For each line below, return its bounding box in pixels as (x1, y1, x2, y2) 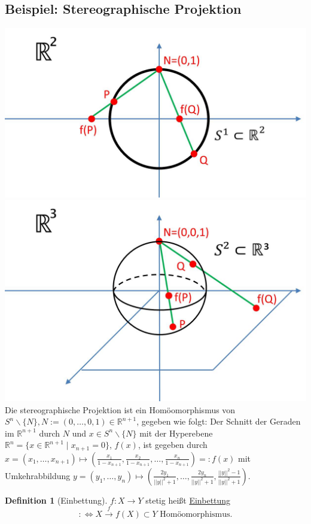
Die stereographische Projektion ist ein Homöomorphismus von (5, 403, 236, 416)
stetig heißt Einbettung (145, 493, 231, 506)
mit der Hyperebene (139, 426, 213, 439)
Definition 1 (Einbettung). (5, 493, 108, 506)
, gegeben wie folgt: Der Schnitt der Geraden (136, 415, 301, 428)
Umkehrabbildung (5, 469, 71, 481)
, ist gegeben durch (138, 438, 208, 451)
